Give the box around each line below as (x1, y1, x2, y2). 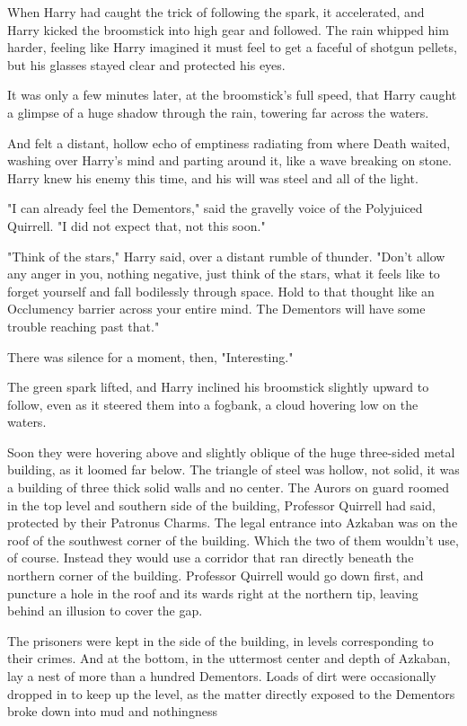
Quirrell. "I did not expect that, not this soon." (7, 216, 266, 235)
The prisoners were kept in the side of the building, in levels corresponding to (7, 631, 434, 650)
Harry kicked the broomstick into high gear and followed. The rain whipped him (7, 20, 449, 39)
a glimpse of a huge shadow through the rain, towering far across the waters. (7, 102, 429, 121)
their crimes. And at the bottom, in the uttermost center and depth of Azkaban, (7, 649, 451, 668)
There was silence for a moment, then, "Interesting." (7, 347, 294, 366)
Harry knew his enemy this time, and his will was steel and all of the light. (7, 168, 419, 187)
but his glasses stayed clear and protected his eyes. (7, 55, 286, 74)
